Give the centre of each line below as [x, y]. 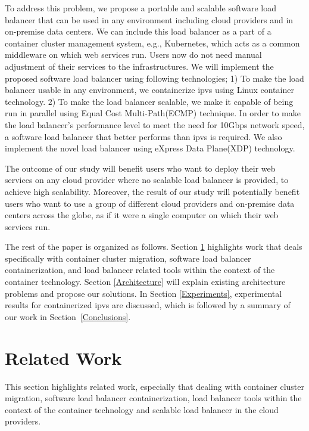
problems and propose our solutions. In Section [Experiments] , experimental [143, 293]
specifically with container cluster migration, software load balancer [128, 258]
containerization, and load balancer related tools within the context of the [140, 270]
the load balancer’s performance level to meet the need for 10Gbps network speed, [155, 124]
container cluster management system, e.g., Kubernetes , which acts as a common [152, 43]
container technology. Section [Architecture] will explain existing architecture [145, 282]
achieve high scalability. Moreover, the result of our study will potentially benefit [152, 191]
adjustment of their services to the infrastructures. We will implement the [139, 66]
